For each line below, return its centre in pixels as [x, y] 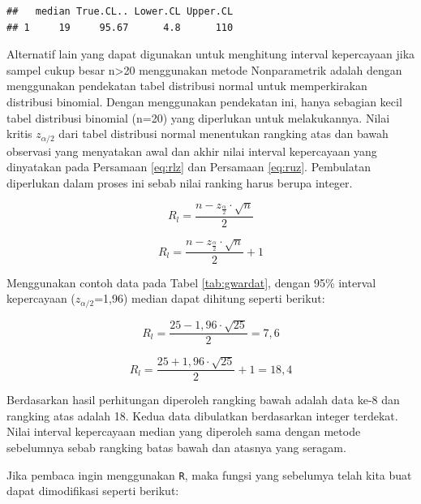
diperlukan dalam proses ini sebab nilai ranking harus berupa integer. [180, 182]
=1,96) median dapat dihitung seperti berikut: [210, 298]
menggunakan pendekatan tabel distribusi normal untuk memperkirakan [187, 86]
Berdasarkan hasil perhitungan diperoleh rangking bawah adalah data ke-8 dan [203, 400]
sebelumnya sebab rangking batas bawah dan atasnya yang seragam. [176, 448]
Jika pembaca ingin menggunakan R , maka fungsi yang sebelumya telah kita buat [209, 474]
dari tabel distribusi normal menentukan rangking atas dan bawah [223, 134]
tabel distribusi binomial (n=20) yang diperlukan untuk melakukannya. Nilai [198, 117]
